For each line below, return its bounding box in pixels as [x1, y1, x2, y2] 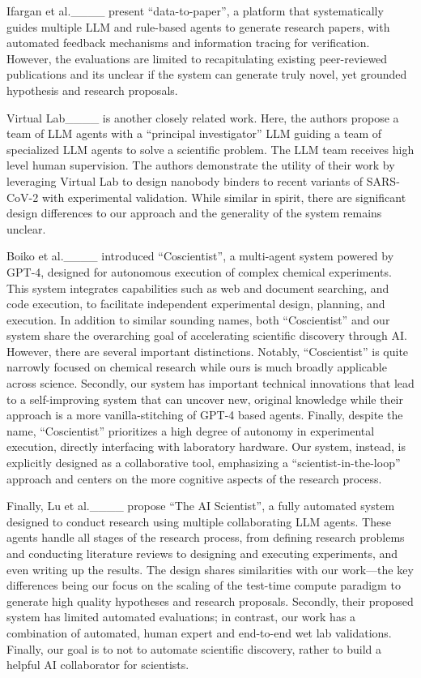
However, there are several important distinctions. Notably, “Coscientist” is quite [6, 342, 409, 359]
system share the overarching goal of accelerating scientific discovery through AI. [6, 327, 407, 344]
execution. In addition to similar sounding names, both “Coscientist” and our [6, 311, 390, 328]
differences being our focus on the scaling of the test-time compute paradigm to [6, 577, 401, 594]
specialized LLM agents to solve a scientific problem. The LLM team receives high [6, 140, 415, 157]
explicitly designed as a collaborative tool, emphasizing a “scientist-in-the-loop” [6, 454, 401, 471]
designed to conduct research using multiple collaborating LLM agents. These [6, 513, 391, 530]
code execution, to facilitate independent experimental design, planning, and [6, 295, 385, 312]
